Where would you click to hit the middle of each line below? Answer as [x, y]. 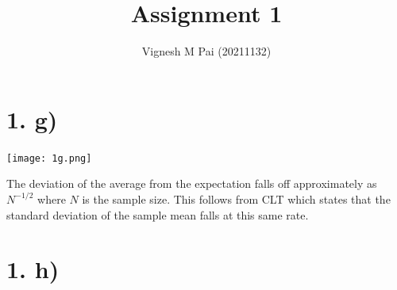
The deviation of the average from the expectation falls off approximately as [192, 183]
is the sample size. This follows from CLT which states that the [236, 198]
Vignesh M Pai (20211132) [206, 51]
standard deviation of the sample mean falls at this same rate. [158, 214]
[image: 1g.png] [49, 158]
